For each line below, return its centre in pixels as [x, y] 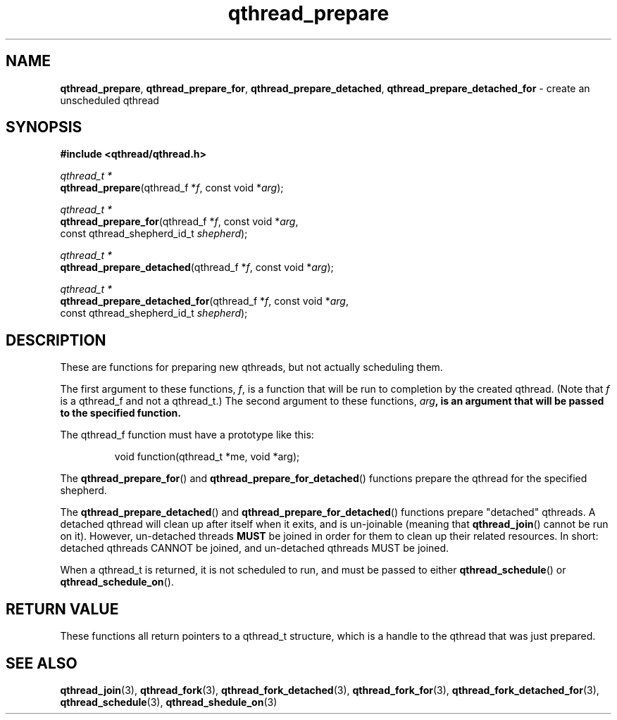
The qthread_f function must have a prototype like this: [187, 435]
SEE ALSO [42, 663]
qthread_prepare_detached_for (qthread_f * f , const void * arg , [204, 301]
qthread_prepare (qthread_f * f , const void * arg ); [172, 188]
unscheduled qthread [110, 100]
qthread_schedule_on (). [117, 582]
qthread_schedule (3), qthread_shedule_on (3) [169, 702]
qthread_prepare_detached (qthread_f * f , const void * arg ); [197, 267]
